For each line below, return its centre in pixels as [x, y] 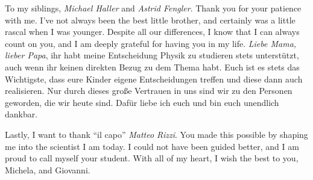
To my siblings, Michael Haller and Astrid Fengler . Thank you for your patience [153, 8]
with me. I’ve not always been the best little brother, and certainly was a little [150, 20]
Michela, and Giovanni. [48, 169]
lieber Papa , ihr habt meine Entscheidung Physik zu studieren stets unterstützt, [152, 55]
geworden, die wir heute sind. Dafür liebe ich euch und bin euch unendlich [142, 102]
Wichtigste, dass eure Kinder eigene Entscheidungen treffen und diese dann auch [154, 79]
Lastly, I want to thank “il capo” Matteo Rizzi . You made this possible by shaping [156, 134]
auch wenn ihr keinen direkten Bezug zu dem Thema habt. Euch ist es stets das [152, 67]
